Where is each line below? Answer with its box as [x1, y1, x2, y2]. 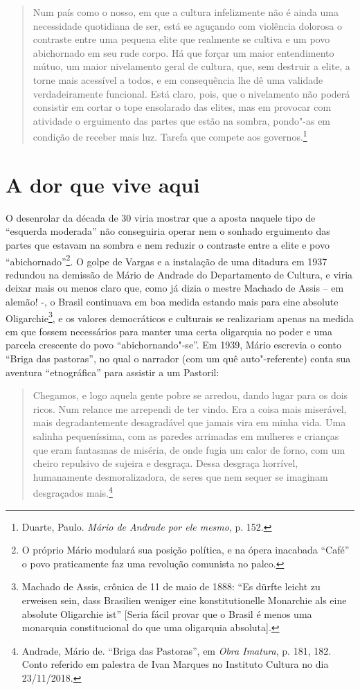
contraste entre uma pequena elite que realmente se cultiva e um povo [33, 32, 330, 46]
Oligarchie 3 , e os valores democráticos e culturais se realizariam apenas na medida [6, 308, 354, 325]
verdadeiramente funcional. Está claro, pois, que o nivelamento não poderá [33, 86, 350, 100]
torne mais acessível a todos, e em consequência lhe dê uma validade [33, 72, 323, 87]
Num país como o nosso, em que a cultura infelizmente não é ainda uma [33, 5, 339, 19]
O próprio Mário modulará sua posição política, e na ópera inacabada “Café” [21, 542, 350, 557]
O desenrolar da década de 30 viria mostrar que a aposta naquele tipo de [6, 210, 316, 224]
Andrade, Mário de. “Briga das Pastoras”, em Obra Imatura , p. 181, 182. [21, 643, 332, 657]
